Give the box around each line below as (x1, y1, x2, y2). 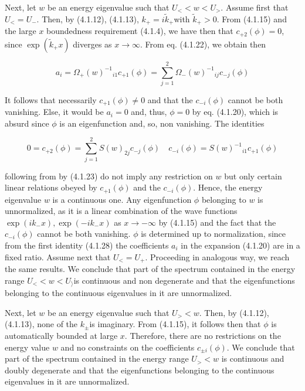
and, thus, (131, 106, 167, 118)
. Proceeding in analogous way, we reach (145, 250, 290, 263)
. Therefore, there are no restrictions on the (124, 329, 281, 341)
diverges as (73, 38, 112, 50)
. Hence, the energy (193, 181, 263, 193)
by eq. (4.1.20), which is (192, 106, 279, 118)
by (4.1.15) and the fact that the (158, 216, 276, 228)
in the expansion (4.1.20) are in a (181, 239, 300, 251)
